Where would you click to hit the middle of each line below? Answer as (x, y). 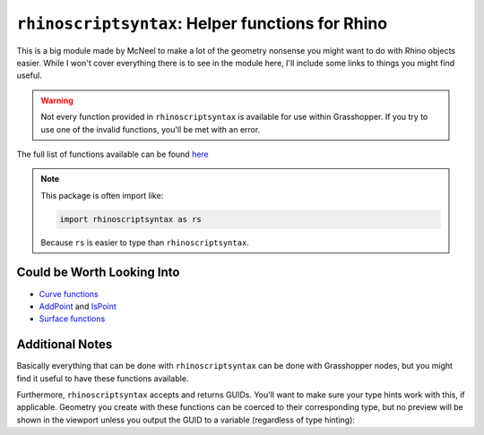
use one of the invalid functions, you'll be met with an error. (151, 129)
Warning (57, 100)
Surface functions (72, 319)
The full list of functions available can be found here (113, 154)
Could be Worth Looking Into (98, 273)
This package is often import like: (102, 195)
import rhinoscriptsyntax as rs (130, 219)
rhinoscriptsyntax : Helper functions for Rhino (202, 23)
